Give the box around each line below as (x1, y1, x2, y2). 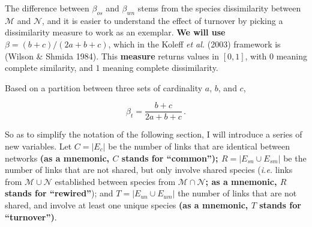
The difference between (5, 2, 89, 14)
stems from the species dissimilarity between (137, 2, 301, 14)
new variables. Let (5, 140, 72, 153)
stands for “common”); (121, 151, 218, 164)
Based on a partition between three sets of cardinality (5, 81, 203, 94)
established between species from (55, 175, 176, 187)
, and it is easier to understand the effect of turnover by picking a (42, 14, 283, 26)
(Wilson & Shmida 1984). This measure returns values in (5, 49, 220, 62)
